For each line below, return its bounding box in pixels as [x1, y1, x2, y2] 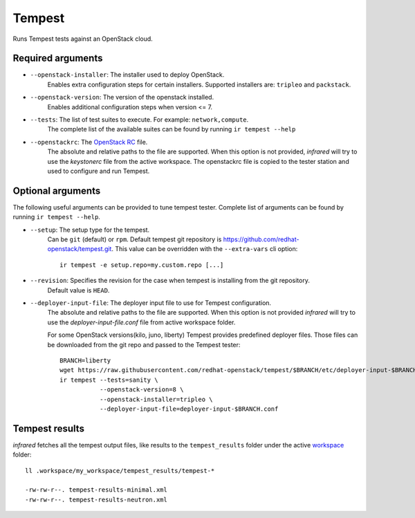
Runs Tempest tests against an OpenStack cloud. [12, 35, 154, 43]
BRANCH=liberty [59, 356, 111, 364]
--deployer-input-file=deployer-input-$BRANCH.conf [99, 405, 279, 413]
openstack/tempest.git [47, 245, 112, 253]
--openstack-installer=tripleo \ [99, 395, 214, 403]
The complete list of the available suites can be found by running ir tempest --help [47, 125, 296, 133]
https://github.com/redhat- [223, 235, 299, 243]
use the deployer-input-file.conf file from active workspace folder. [47, 318, 236, 326]
